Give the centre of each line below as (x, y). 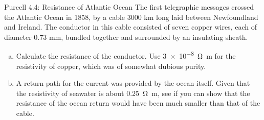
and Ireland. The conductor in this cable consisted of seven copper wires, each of (131, 27)
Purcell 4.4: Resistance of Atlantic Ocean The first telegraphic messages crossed (129, 7)
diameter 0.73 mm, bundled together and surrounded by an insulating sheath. (126, 37)
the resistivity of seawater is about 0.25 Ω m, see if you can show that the (133, 93)
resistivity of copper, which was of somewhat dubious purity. (111, 66)
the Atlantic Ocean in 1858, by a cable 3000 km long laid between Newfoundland (131, 17)
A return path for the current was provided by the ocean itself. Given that (133, 83)
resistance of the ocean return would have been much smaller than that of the (138, 103)
